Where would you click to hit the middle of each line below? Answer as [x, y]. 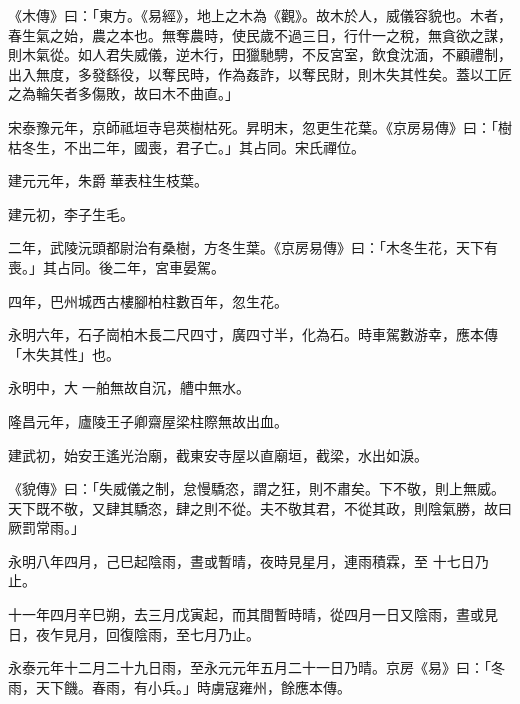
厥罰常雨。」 [46, 527]
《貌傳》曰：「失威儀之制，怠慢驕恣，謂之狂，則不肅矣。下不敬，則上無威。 [256, 488]
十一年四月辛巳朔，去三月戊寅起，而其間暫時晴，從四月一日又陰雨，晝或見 [253, 614]
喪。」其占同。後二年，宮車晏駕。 [116, 266]
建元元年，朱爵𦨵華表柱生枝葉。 [108, 180]
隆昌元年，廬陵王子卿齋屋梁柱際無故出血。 [148, 420]
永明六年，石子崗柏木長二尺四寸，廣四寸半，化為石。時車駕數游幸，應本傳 [253, 334]
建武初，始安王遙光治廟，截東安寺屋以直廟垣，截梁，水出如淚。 [218, 454]
